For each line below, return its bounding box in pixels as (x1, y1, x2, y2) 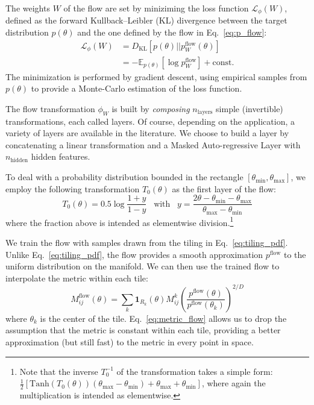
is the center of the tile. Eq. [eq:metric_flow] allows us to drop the (40, 312, 287, 324)
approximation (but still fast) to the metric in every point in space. (5, 336, 254, 348)
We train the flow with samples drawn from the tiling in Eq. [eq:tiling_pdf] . (5, 236, 288, 249)
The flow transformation (5, 102, 95, 115)
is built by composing (111, 102, 190, 115)
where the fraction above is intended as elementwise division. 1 (5, 214, 234, 228)
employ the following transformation (5, 182, 140, 195)
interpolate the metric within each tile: (5, 271, 148, 284)
